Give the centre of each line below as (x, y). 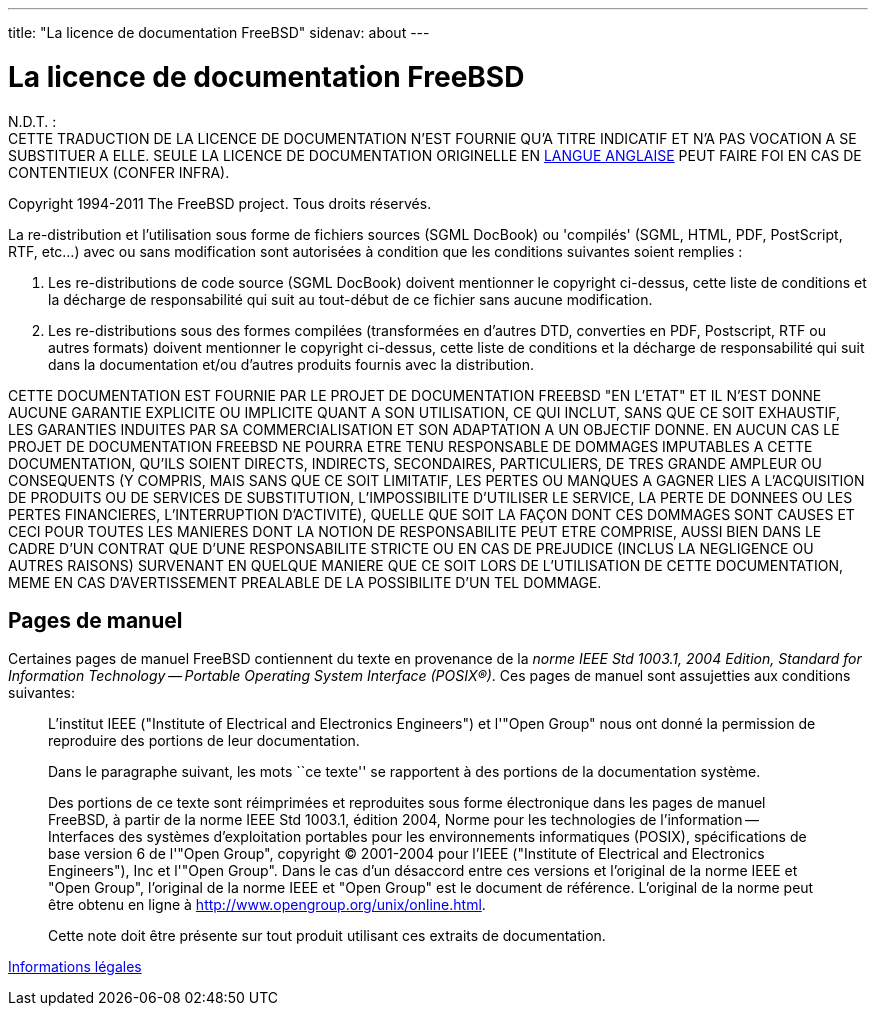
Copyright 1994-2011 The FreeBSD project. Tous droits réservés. (220, 203)
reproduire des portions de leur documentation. (204, 741)
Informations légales (75, 967)
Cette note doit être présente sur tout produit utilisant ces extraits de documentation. (327, 936)
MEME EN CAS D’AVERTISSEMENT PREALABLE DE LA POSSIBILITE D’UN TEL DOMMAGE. (305, 582)
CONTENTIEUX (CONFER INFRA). (119, 172)
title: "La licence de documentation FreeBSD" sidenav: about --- (219, 32)
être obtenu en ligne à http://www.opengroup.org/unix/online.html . (267, 905)
